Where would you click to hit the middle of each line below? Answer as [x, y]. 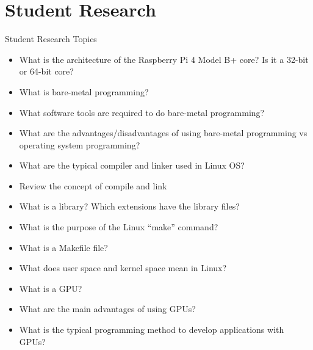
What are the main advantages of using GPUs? [107, 309]
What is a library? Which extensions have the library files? [129, 206]
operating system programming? [80, 144]
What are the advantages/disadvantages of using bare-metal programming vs [163, 133]
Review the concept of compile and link [93, 185]
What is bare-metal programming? [84, 91]
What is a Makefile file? [63, 247]
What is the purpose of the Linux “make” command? [119, 227]
